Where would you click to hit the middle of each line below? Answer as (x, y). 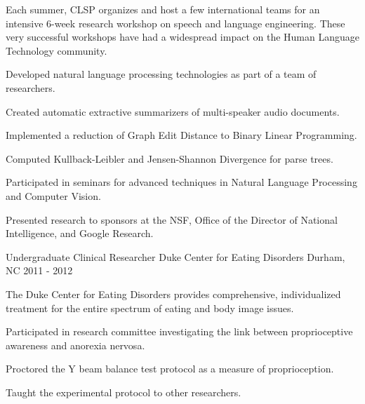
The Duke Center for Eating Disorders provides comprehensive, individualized (173, 294)
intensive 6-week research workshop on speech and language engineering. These (175, 23)
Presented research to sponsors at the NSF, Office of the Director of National (172, 219)
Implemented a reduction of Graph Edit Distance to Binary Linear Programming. (181, 135)
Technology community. (57, 50)
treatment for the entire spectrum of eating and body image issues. (150, 308)
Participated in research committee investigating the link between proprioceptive (179, 331)
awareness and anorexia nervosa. (75, 345)
